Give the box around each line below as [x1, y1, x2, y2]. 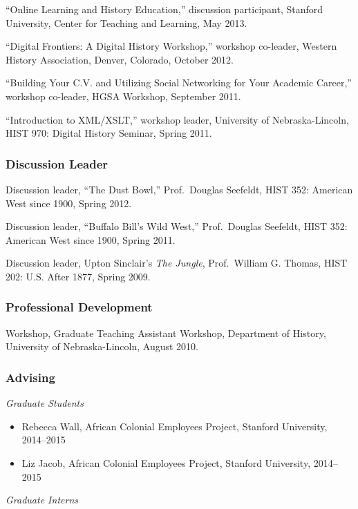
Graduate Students [6, 396, 84, 410]
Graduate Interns [6, 492, 78, 507]
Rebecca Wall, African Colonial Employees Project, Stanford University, [21, 419, 328, 433]
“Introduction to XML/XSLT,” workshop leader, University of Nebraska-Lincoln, [6, 112, 349, 126]
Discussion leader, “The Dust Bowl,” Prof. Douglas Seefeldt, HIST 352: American [6, 182, 353, 196]
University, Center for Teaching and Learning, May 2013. [6, 15, 247, 30]
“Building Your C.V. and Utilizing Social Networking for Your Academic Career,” [6, 75, 352, 90]
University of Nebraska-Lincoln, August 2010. [6, 339, 198, 354]
